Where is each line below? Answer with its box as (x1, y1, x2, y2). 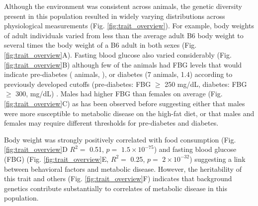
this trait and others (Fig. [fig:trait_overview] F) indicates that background (4, 173, 232, 184)
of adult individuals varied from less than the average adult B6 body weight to (4, 30, 244, 40)
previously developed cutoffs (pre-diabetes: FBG (4, 78, 151, 89)
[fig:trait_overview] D (4, 144, 68, 154)
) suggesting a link (189, 153, 246, 164)
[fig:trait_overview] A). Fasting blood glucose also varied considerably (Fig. (4, 49, 232, 60)
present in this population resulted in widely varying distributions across (4, 10, 225, 21)
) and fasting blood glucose (154, 144, 237, 154)
